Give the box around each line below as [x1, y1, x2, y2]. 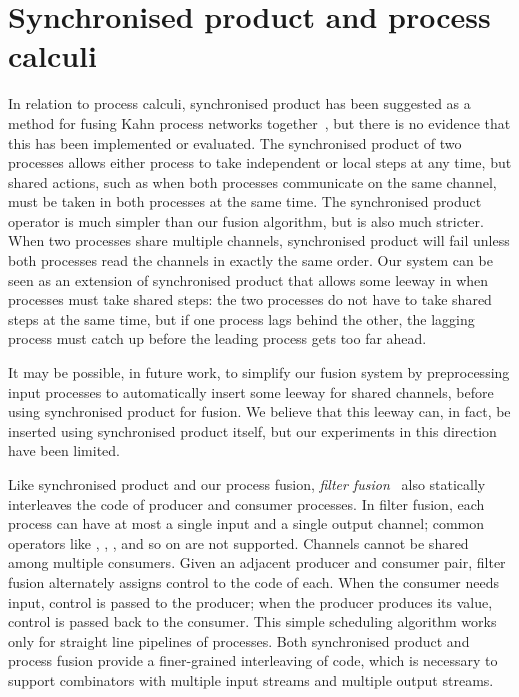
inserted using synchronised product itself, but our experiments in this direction [8, 420, 497, 441]
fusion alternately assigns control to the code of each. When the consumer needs [8, 571, 499, 592]
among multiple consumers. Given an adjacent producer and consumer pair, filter [8, 552, 506, 573]
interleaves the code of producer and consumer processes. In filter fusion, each [8, 493, 485, 514]
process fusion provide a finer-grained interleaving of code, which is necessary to [8, 650, 498, 671]
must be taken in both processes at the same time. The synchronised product [8, 191, 482, 212]
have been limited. [8, 440, 120, 461]
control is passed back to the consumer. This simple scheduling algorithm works [8, 611, 497, 632]
